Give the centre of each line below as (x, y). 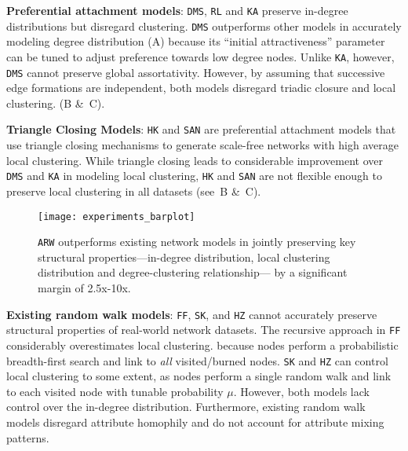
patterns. (28, 437)
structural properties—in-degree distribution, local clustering (184, 257)
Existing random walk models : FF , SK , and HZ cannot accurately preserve (192, 314)
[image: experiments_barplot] (117, 216)
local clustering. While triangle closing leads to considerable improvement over (195, 160)
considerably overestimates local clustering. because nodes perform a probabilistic (202, 345)
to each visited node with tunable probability (115, 391)
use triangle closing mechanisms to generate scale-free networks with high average (202, 145)
